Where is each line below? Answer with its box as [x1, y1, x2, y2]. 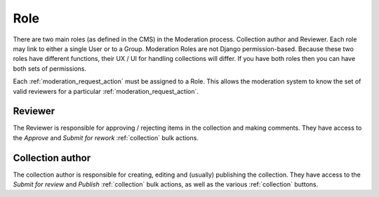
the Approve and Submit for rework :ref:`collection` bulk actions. [13, 133, 199, 142]
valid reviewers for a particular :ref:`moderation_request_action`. [13, 87, 199, 95]
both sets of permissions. [13, 64, 87, 73]
